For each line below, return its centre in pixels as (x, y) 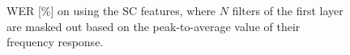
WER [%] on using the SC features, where (111, 10)
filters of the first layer (288, 10)
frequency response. (55, 42)
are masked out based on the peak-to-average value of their (154, 26)
